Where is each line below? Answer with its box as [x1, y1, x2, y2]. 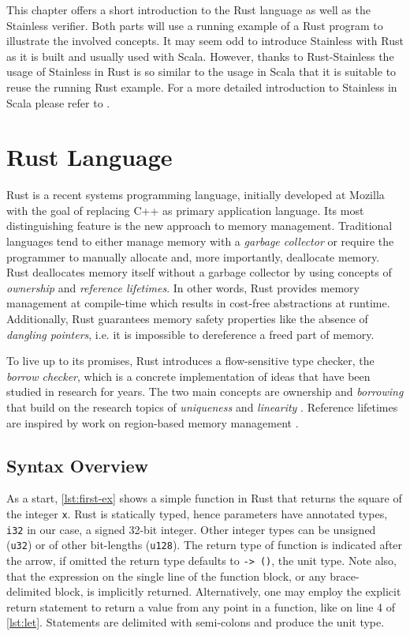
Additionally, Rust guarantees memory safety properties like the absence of [6, 310, 368, 327]
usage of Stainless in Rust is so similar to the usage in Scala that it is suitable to [6, 63, 397, 80]
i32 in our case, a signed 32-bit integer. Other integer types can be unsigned [6, 521, 376, 537]
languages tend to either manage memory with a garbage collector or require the [6, 233, 394, 250]
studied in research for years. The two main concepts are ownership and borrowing [6, 383, 404, 400]
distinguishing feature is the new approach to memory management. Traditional [6, 217, 393, 234]
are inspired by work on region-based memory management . [6, 414, 299, 431]
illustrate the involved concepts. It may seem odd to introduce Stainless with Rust [6, 32, 404, 49]
